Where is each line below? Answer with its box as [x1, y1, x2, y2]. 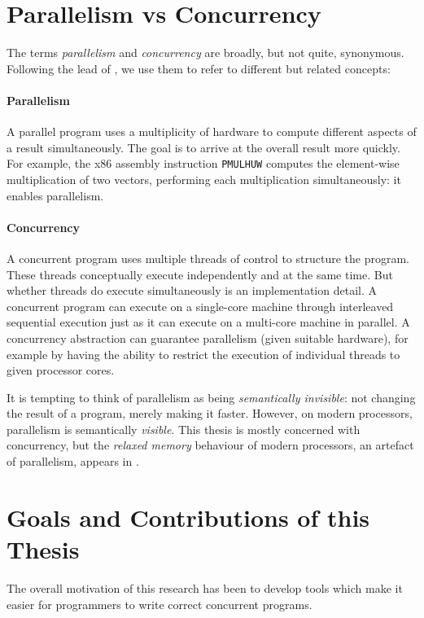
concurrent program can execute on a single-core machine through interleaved [7, 297, 394, 314]
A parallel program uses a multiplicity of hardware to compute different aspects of [7, 123, 417, 140]
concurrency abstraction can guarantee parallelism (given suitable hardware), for [7, 329, 409, 346]
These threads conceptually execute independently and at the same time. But [7, 265, 393, 283]
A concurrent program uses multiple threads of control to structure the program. [7, 249, 409, 266]
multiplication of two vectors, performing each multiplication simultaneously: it [7, 170, 401, 187]
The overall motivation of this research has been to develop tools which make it [7, 579, 403, 596]
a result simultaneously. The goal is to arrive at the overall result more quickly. [7, 138, 400, 156]
